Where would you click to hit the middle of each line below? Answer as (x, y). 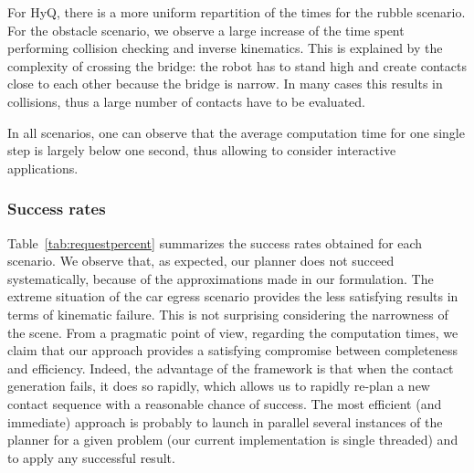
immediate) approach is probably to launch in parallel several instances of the (225, 421)
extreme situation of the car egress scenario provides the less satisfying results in (233, 296)
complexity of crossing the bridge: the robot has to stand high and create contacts (237, 65)
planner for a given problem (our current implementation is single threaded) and (233, 440)
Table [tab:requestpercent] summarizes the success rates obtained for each (215, 242)
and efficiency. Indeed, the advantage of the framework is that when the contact (231, 368)
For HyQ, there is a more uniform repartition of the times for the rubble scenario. (237, 12)
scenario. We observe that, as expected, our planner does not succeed (201, 261)
